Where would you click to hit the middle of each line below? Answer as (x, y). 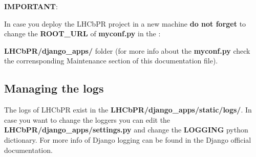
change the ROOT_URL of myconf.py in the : (82, 33)
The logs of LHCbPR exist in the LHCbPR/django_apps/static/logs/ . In (128, 110)
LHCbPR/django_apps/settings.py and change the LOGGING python (126, 130)
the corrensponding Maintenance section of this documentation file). (111, 61)
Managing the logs (54, 88)
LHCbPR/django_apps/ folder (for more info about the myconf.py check (127, 50)
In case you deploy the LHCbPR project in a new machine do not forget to (125, 23)
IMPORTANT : (31, 6)
